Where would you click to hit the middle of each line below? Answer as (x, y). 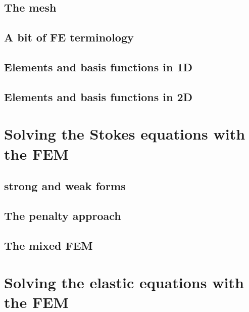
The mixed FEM (48, 245)
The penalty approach (63, 215)
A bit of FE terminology (69, 37)
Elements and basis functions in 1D (98, 66)
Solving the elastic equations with (124, 282)
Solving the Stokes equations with (125, 134)
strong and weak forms (65, 186)
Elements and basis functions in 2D (98, 96)
